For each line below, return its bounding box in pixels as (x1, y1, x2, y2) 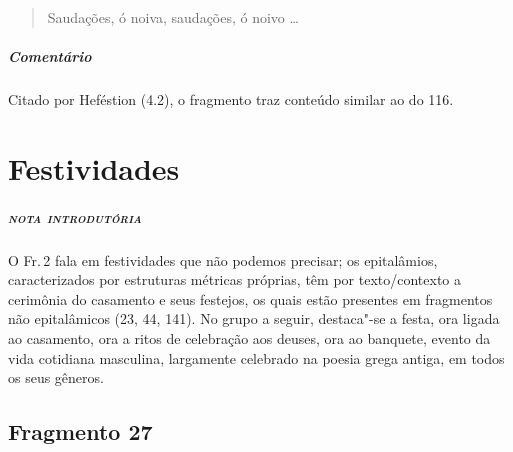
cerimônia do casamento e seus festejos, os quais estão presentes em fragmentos (8, 288, 493, 309)
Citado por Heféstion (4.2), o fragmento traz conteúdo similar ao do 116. (8, 89, 454, 110)
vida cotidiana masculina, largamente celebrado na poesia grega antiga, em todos (8, 347, 505, 368)
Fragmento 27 (8, 416, 153, 447)
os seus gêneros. (8, 367, 104, 388)
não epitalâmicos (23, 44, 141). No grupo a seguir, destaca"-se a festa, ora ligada (8, 308, 500, 329)
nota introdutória (8, 206, 142, 227)
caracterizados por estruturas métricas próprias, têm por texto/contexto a (8, 269, 461, 290)
